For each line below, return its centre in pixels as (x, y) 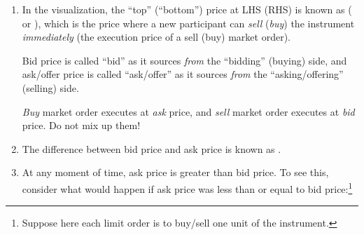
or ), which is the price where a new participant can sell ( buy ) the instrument (188, 23)
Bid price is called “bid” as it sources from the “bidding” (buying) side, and (184, 60)
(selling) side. (50, 87)
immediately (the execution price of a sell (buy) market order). (156, 37)
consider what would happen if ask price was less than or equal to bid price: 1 (187, 187)
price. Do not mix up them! (81, 125)
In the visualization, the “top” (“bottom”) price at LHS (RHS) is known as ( (187, 9)
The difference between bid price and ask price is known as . (152, 148)
